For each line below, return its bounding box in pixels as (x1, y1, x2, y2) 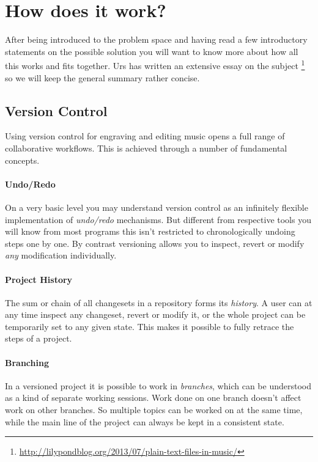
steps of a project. (5, 332, 72, 345)
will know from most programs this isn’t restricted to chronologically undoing (5, 225, 295, 238)
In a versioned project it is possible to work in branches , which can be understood (5, 379, 311, 392)
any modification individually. (5, 249, 117, 262)
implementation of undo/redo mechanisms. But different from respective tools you (5, 213, 311, 226)
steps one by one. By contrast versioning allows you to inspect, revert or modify (5, 237, 305, 249)
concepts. (5, 153, 40, 166)
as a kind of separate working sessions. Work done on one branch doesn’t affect (5, 391, 301, 404)
